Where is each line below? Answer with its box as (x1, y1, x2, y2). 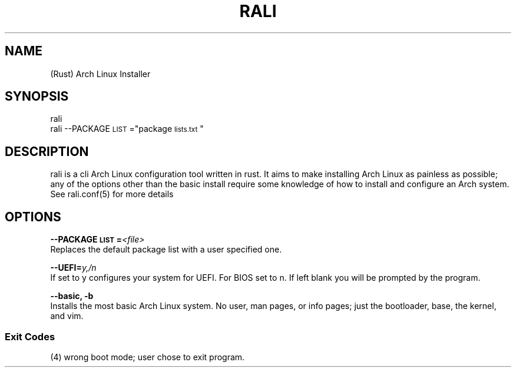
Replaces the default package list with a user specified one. (50, 244, 282, 255)
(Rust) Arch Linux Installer (50, 68, 151, 79)
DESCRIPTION (5, 144, 89, 159)
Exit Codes (5, 330, 55, 343)
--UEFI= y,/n (50, 263, 97, 273)
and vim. (50, 311, 84, 321)
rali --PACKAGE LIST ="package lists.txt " (50, 124, 204, 134)
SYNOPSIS (5, 89, 69, 104)
